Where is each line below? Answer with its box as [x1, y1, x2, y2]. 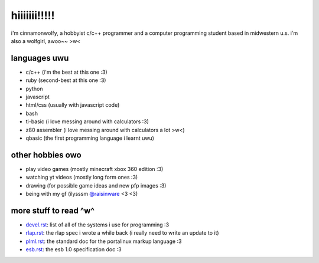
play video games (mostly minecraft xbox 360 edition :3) [25, 165, 164, 172]
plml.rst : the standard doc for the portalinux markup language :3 [25, 238, 182, 245]
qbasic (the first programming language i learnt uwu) [25, 134, 155, 142]
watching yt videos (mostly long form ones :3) [25, 174, 138, 181]
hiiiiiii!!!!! [11, 9, 55, 22]
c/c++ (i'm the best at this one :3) [25, 68, 108, 75]
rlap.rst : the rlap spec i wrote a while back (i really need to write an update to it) [25, 229, 219, 236]
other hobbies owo [11, 150, 82, 160]
